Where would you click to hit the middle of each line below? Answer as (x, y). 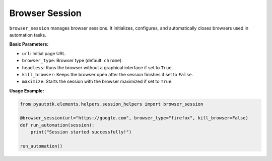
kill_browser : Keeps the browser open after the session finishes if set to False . (108, 74)
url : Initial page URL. (44, 53)
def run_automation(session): (57, 125)
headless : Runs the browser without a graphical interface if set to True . (97, 67)
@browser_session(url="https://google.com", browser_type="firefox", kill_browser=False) (134, 118)
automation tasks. (28, 35)
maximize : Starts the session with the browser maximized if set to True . (97, 82)
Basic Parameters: (29, 44)
